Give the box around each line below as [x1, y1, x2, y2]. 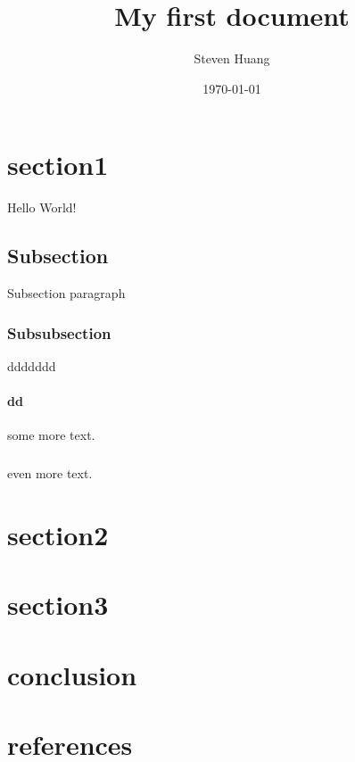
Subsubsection [7, 321, 111, 344]
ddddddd [7, 356, 56, 375]
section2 [7, 517, 109, 552]
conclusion [7, 656, 137, 692]
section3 [7, 586, 109, 623]
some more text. [7, 426, 95, 444]
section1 [7, 146, 109, 183]
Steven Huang [194, 49, 270, 68]
